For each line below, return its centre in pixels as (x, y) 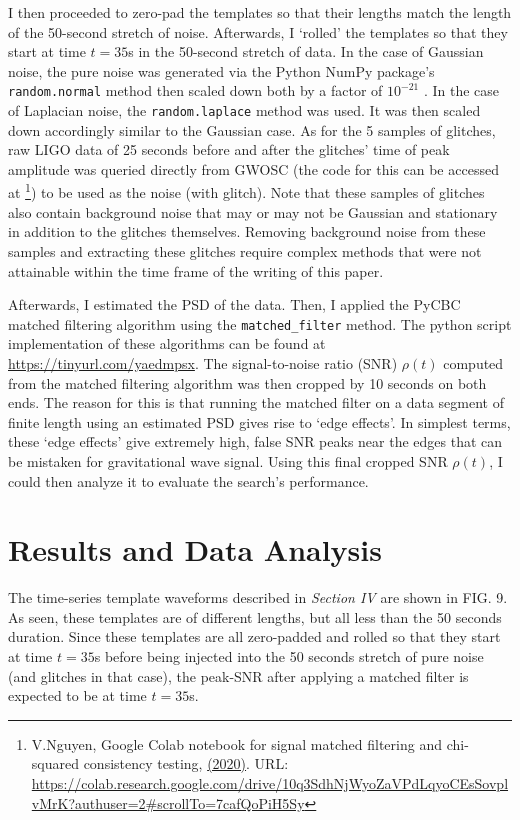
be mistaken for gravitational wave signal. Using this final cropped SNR (228, 460)
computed (473, 362)
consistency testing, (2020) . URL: (186, 763)
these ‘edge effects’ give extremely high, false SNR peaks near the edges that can (255, 441)
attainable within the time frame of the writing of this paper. (196, 270)
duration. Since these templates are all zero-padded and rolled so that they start (254, 636)
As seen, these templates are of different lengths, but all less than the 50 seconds (255, 616)
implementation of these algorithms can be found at (167, 343)
